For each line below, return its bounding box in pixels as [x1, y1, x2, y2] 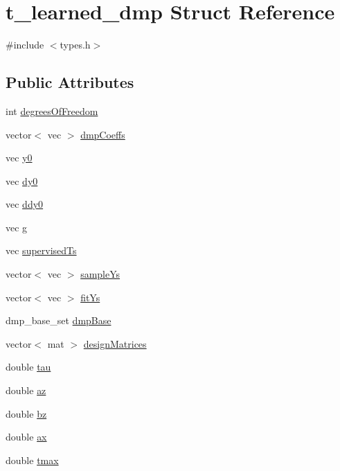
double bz [6, 406, 47, 420]
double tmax [6, 452, 59, 467]
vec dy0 [6, 173, 38, 188]
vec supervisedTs [6, 243, 77, 258]
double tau [6, 359, 51, 374]
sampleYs [80, 267, 120, 281]
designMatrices [83, 336, 147, 350]
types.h [60, 37, 91, 52]
